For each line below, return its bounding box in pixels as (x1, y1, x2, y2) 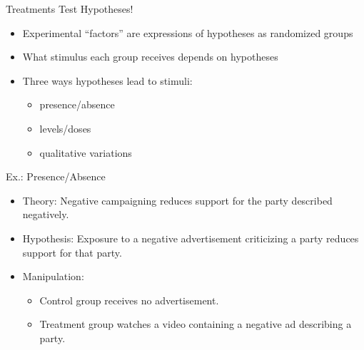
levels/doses (39, 120, 91, 135)
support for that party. (22, 245, 122, 259)
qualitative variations (39, 145, 132, 160)
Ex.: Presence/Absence (6, 169, 106, 184)
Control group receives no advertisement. (39, 292, 219, 307)
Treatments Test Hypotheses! (6, 1, 133, 16)
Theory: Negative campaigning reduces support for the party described (22, 192, 333, 207)
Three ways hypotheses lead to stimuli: (22, 73, 193, 88)
